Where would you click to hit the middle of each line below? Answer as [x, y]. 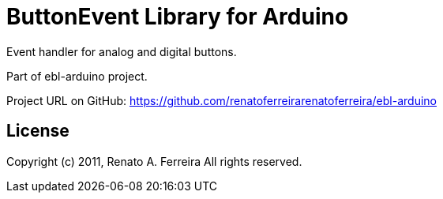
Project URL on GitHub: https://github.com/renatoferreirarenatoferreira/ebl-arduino [221, 100]
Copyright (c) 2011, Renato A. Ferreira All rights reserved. [154, 161]
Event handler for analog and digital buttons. [122, 51]
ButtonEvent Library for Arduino [178, 17]
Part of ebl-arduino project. [77, 76]
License [38, 131]
